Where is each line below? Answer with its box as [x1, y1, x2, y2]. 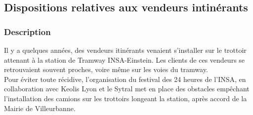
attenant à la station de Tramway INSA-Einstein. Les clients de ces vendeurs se [4, 54, 245, 65]
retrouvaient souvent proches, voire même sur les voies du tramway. [4, 64, 208, 75]
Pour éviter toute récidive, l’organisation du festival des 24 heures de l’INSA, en [4, 74, 246, 84]
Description [4, 25, 51, 38]
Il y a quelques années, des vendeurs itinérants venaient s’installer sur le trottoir [4, 45, 247, 55]
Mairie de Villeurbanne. [4, 103, 76, 113]
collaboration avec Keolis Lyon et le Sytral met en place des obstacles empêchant [4, 83, 250, 94]
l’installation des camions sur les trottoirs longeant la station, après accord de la [4, 93, 247, 103]
